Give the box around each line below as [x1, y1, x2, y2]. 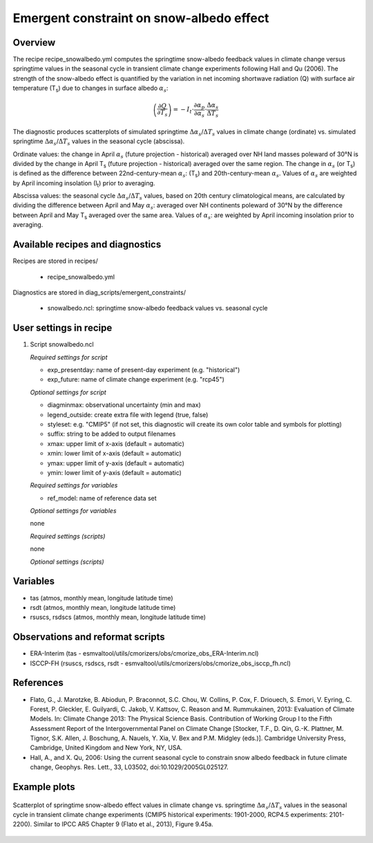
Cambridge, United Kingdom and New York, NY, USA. [30, 743, 183, 752]
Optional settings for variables [30, 507, 117, 515]
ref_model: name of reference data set [47, 494, 157, 502]
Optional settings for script [30, 388, 106, 396]
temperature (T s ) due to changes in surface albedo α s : [12, 84, 169, 94]
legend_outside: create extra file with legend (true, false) [47, 410, 209, 418]
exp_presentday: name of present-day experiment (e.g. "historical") [47, 366, 240, 373]
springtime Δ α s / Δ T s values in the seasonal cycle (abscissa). [12, 137, 185, 147]
